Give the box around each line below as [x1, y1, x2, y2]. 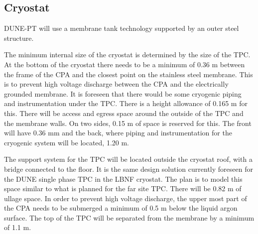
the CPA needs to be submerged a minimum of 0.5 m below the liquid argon [4, 203, 238, 213]
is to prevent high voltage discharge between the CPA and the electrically [4, 79, 229, 89]
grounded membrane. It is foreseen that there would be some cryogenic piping [4, 88, 242, 99]
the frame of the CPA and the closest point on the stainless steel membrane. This [4, 69, 253, 79]
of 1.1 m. [4, 222, 31, 233]
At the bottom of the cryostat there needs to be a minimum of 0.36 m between [4, 59, 245, 69]
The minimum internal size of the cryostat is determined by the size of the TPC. [4, 49, 251, 60]
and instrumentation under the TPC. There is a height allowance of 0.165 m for [4, 98, 248, 109]
